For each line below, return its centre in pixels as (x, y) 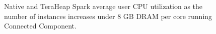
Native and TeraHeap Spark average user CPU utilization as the (103, 6)
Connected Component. (40, 26)
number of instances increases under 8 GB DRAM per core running (108, 16)
